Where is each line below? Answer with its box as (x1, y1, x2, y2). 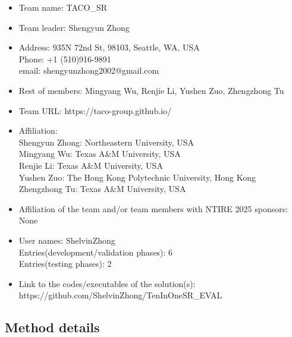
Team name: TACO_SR (18, 1, 108, 13)
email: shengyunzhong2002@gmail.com (18, 64, 159, 77)
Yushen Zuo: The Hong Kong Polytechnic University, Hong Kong (18, 171, 256, 183)
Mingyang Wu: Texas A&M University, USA (18, 147, 181, 160)
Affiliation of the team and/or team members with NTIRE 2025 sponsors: (18, 202, 288, 215)
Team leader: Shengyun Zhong (18, 21, 130, 33)
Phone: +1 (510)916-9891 (18, 52, 111, 65)
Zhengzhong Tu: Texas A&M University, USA (18, 182, 186, 195)
